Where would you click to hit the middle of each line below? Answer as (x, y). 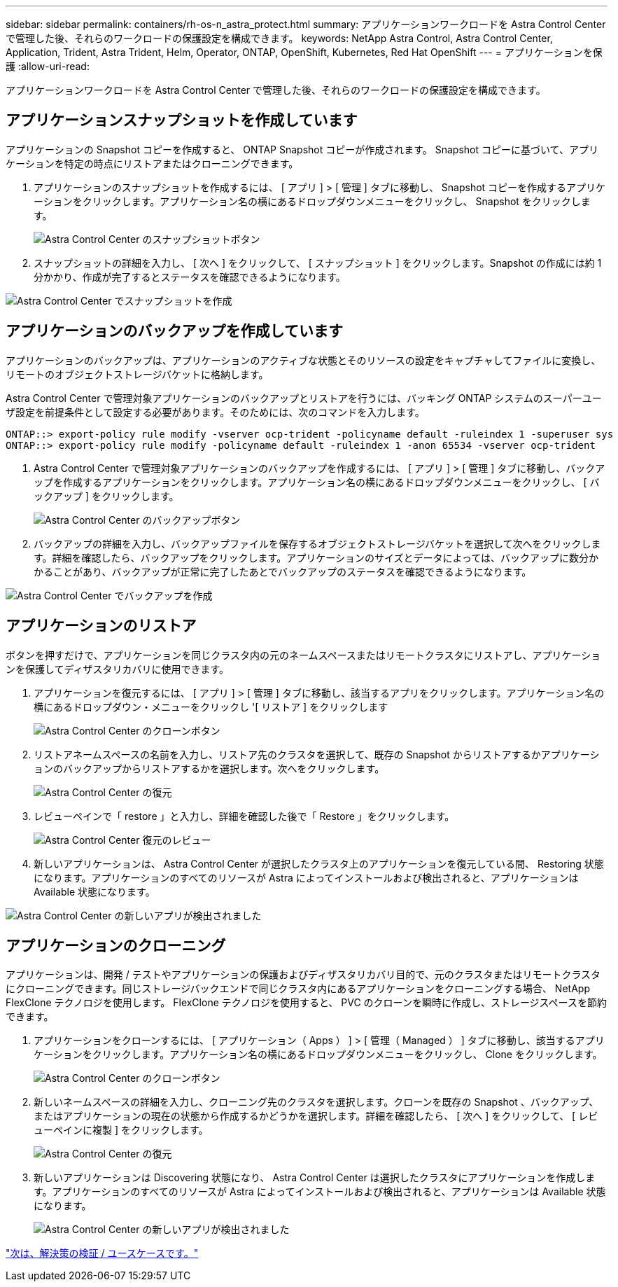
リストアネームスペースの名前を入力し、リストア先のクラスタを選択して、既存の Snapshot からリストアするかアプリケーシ (317, 754)
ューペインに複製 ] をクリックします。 (121, 1130)
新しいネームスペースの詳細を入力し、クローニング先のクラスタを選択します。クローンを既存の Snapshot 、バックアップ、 (316, 1102)
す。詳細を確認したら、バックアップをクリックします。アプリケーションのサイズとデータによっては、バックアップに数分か (316, 557)
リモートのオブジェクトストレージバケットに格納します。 (137, 374)
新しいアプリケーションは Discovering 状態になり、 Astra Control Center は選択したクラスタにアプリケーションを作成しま (315, 1178)
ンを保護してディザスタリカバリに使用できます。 (118, 669)
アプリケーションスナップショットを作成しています (182, 120)
